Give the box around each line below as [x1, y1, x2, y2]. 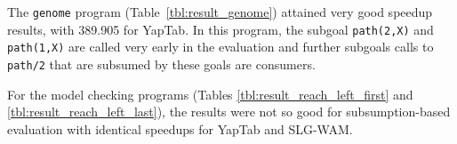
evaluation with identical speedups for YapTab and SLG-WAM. [7, 119, 353, 138]
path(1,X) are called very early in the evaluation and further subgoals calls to [7, 37, 434, 56]
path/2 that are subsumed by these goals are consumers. [7, 54, 316, 73]
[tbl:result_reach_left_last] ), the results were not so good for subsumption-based [7, 102, 451, 121]
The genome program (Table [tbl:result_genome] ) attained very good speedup [7, 3, 433, 20]
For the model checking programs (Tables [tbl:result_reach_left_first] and [7, 84, 413, 103]
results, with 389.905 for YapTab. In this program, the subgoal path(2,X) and [7, 20, 434, 38]
